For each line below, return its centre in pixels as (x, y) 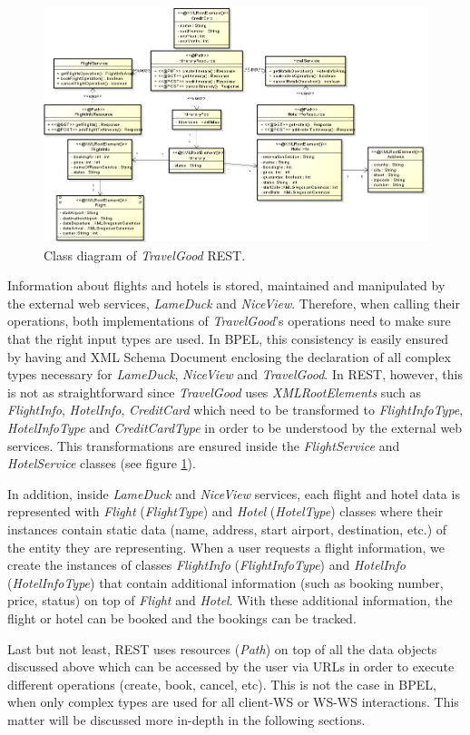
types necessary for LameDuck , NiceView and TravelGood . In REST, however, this (235, 374)
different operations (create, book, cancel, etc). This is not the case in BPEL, (222, 684)
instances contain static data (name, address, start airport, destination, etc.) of (227, 529)
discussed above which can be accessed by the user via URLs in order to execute (231, 666)
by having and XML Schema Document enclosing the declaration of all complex (229, 356)
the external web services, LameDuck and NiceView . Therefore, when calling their (234, 303)
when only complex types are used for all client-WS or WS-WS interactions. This (233, 702)
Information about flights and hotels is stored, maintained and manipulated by (226, 285)
